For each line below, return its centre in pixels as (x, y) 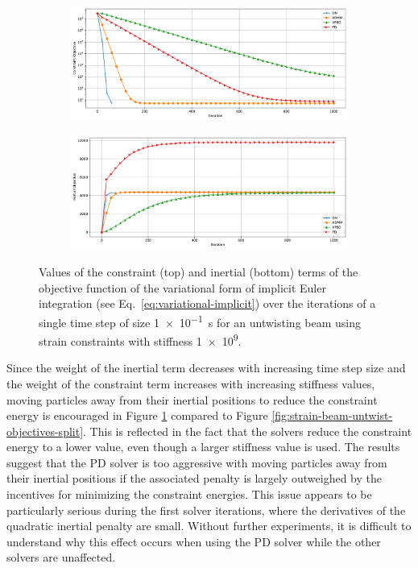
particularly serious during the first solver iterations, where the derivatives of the (206, 510)
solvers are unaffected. (61, 557)
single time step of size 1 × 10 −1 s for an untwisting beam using (200, 321)
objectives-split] (45, 431)
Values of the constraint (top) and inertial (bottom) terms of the (199, 272)
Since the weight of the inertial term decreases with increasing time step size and (206, 368)
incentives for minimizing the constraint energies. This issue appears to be (189, 494)
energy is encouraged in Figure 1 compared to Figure (137, 415)
